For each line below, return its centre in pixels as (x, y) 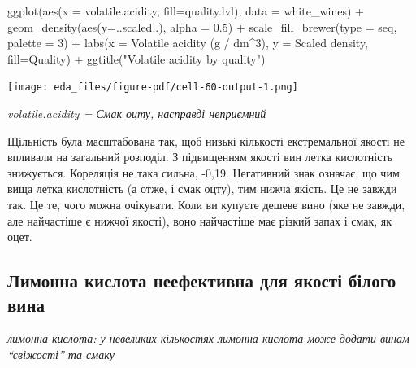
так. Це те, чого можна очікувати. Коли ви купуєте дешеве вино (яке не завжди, (206, 204)
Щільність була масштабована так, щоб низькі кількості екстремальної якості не (206, 140)
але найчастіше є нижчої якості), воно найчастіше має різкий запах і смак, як (199, 220)
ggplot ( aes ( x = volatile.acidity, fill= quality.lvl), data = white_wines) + (186, 11)
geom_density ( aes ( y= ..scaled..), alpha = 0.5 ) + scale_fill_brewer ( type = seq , (202, 26)
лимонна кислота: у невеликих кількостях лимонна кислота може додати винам (208, 338)
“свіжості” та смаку (61, 354)
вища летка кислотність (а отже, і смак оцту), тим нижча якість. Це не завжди (202, 188)
